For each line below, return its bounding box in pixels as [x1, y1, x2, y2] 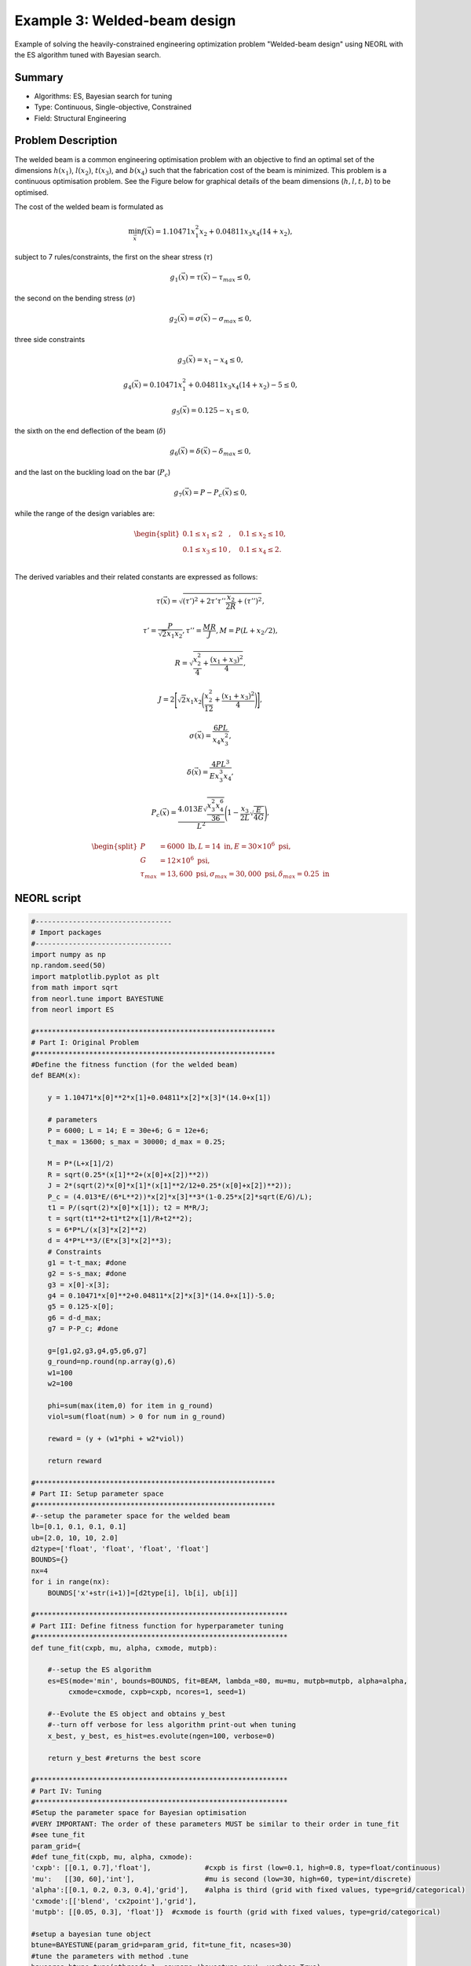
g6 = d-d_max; [47, 1313, 102, 1322]
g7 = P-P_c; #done [47, 1324, 119, 1333]
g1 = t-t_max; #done [47, 1258, 127, 1267]
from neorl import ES [31, 1005, 115, 1014]
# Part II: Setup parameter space [31, 1489, 164, 1498]
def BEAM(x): [31, 1071, 82, 1081]
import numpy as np [31, 950, 106, 959]
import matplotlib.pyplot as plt [31, 972, 160, 981]
